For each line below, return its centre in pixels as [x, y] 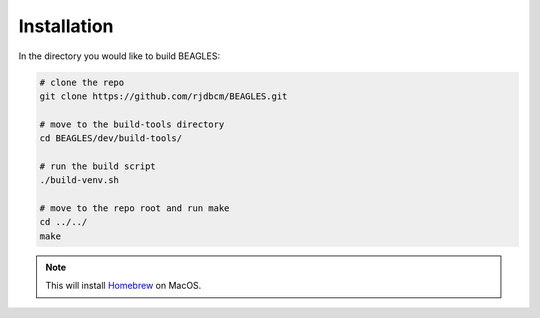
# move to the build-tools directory [132, 124]
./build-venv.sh [79, 180]
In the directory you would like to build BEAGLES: [119, 56]
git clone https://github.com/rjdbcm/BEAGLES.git [163, 96]
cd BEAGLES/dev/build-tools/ [111, 138]
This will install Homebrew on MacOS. [123, 286]
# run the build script [98, 166]
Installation [66, 26]
